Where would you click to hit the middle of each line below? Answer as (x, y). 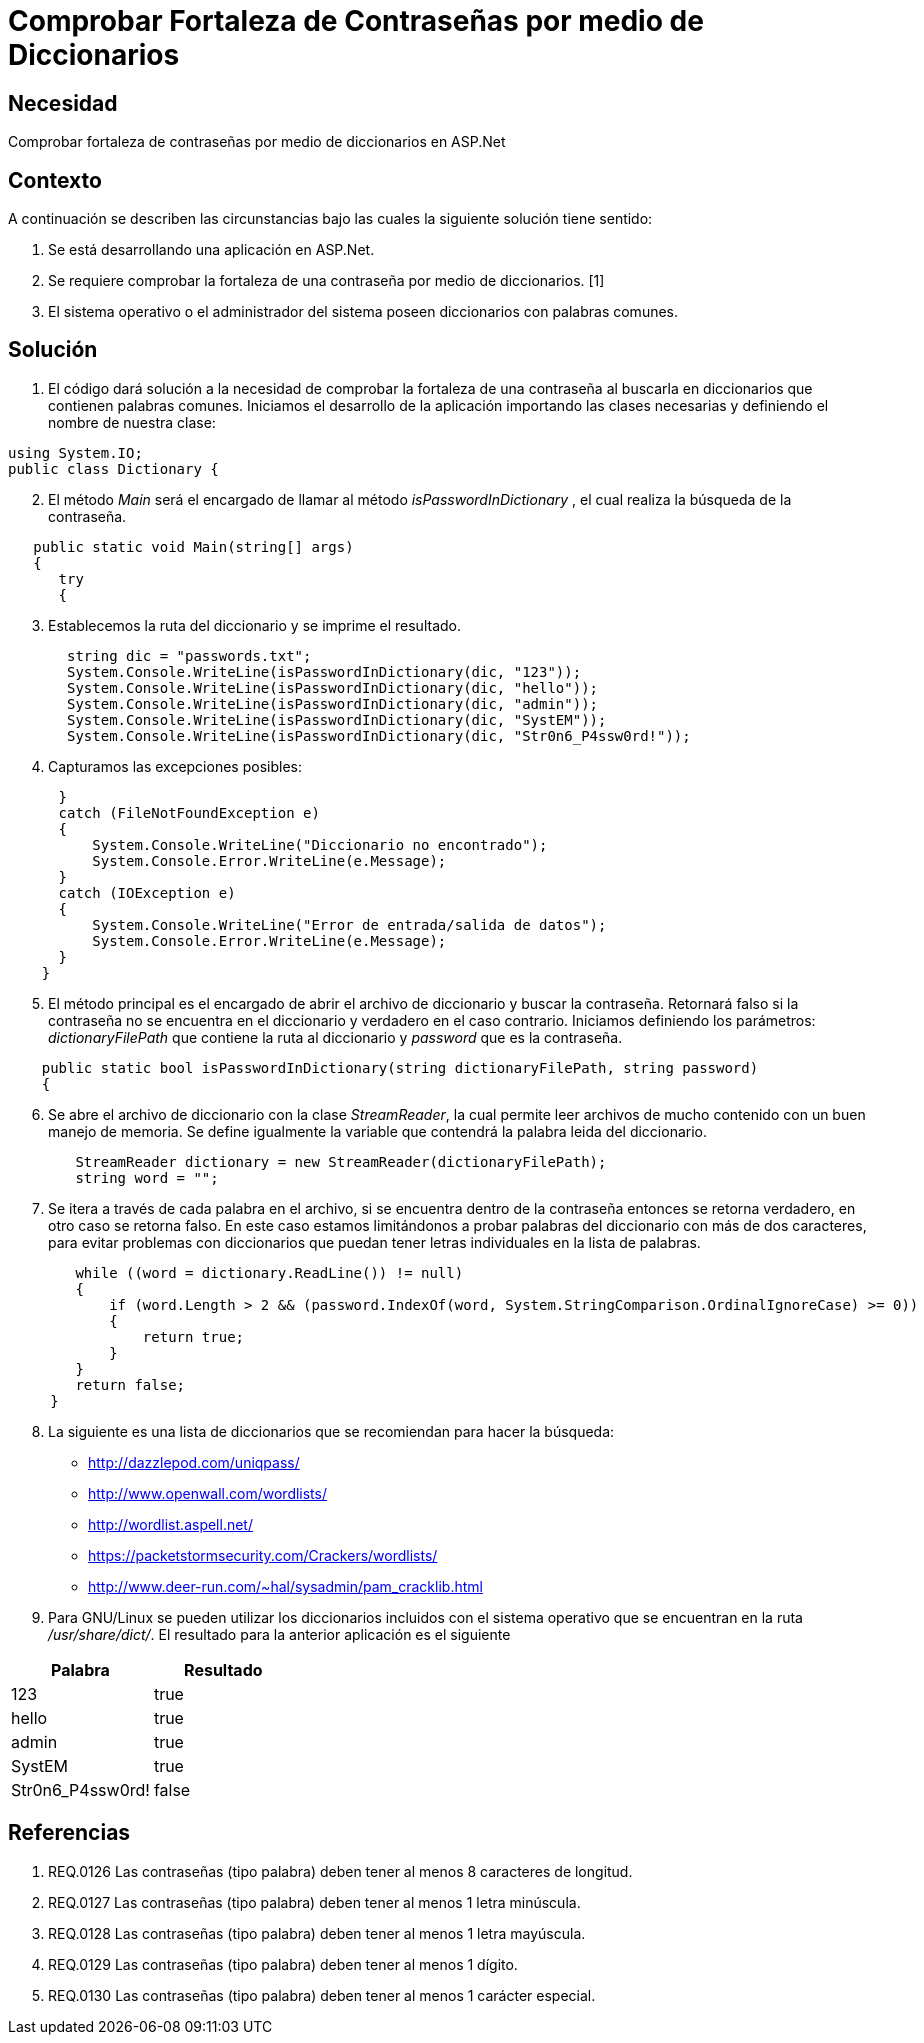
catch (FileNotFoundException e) (189, 812)
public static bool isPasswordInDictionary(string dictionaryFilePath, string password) (400, 1067)
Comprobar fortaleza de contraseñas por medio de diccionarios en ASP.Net (257, 142)
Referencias (69, 1833)
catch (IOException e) (147, 892)
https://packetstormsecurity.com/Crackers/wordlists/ (263, 1555)
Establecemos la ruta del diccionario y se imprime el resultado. (254, 625)
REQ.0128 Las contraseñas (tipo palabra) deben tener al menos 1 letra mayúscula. (317, 1933)
